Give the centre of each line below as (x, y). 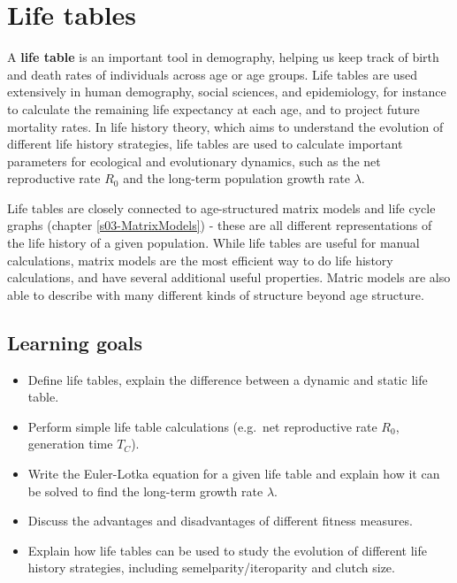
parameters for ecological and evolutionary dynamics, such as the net (194, 161)
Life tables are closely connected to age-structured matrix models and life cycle (221, 207)
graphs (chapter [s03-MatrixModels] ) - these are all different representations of (220, 225)
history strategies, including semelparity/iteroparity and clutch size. (211, 568)
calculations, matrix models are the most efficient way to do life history (200, 260)
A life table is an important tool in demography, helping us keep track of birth (223, 57)
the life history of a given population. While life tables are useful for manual (213, 243)
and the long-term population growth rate (236, 178)
